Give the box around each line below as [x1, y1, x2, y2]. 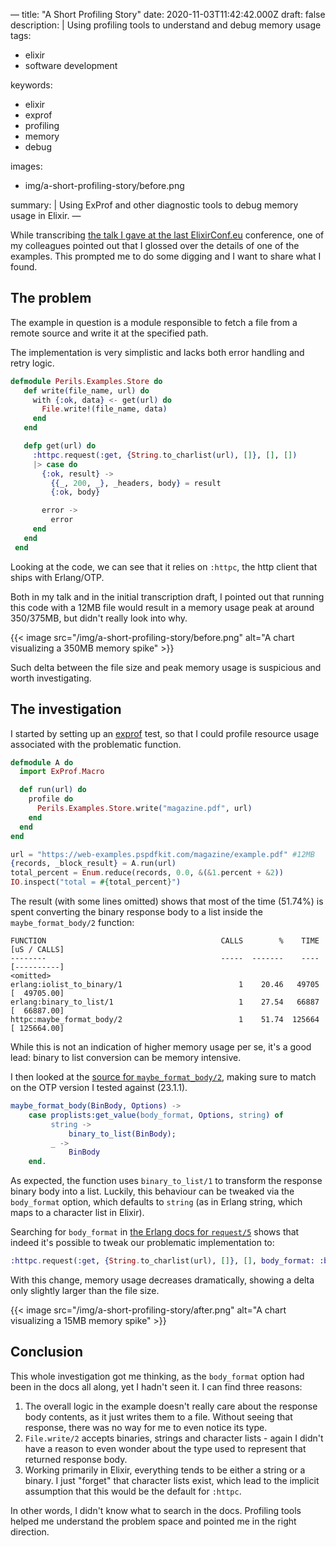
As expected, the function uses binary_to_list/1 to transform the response [10, 1175, 323, 1187]
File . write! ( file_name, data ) [41, 404, 168, 414]
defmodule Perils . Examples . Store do [10, 376, 163, 386]
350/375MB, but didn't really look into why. [10, 612, 188, 624]
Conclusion [10, 1344, 84, 1361]
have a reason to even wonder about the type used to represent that [24, 1442, 307, 1454]
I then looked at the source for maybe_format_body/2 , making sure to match [10, 1071, 317, 1083]
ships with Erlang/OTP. [10, 571, 105, 583]
